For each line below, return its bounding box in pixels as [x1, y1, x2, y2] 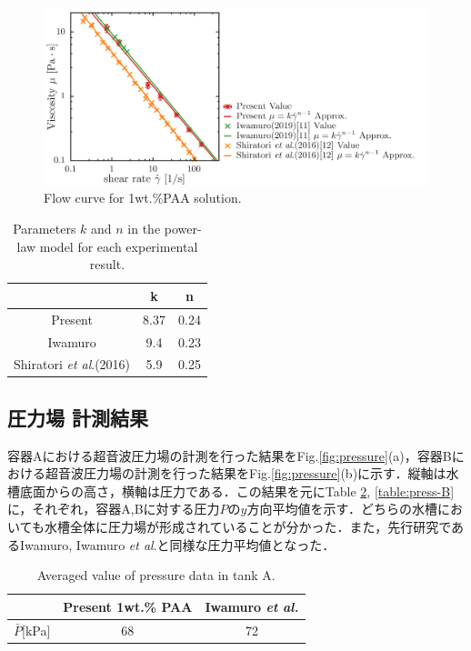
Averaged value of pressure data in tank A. [36, 566, 276, 585]
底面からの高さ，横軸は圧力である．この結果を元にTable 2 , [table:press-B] [19, 481, 455, 500]
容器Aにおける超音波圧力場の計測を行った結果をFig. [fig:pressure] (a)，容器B [7, 446, 452, 465]
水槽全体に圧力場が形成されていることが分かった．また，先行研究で [44, 517, 452, 536]
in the [127, 219, 161, 238]
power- [164, 219, 202, 238]
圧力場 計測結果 [7, 403, 149, 431]
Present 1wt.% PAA [63, 596, 193, 616]
